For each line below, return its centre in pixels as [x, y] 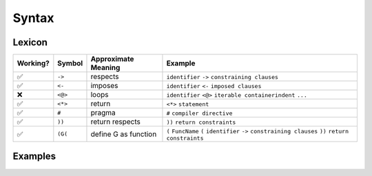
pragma [103, 113]
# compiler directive [199, 113]
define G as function [124, 134]
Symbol [70, 63]
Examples [34, 156]
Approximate [112, 59]
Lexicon [30, 42]
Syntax [33, 18]
